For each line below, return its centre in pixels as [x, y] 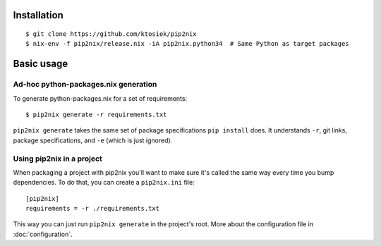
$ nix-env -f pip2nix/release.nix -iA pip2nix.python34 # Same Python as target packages [187, 44]
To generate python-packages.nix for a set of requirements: [100, 98]
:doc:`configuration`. [43, 234]
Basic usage [41, 64]
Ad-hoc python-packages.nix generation [85, 85]
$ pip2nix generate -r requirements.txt [96, 114]
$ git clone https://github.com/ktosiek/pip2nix [111, 34]
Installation [38, 15]
